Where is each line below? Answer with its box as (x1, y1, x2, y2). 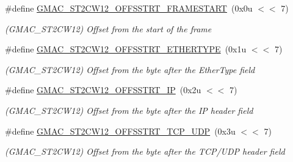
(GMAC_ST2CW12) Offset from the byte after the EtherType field (5, 63, 255, 76)
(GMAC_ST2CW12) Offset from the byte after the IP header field (5, 104, 253, 116)
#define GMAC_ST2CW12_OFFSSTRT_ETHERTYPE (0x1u (5, 43, 247, 55)
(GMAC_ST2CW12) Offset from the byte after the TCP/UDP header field (5, 145, 285, 158)
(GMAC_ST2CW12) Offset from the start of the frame (5, 22, 212, 35)
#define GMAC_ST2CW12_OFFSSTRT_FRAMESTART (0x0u (5, 2, 253, 14)
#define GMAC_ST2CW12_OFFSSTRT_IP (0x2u (5, 83, 201, 96)
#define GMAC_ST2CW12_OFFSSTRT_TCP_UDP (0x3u (5, 124, 236, 137)
